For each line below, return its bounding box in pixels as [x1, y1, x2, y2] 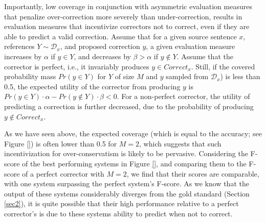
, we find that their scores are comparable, [126, 168, 259, 179]
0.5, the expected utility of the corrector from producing [4, 81, 181, 91]
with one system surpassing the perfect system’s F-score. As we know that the [4, 178, 249, 189]
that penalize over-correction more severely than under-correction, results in [4, 11, 242, 21]
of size [115, 71, 135, 82]
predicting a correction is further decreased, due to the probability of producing [4, 101, 254, 111]
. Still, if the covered [191, 61, 255, 71]
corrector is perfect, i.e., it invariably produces [4, 61, 149, 71]
